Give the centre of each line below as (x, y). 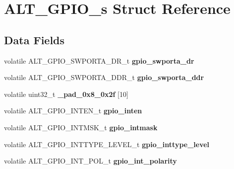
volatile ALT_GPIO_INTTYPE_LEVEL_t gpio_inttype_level (107, 144)
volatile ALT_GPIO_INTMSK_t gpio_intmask (81, 127)
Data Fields (34, 40)
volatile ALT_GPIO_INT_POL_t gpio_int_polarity (90, 161)
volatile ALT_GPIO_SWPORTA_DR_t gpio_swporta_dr (99, 60)
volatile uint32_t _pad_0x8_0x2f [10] (66, 94)
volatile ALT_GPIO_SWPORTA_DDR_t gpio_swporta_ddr (104, 77)
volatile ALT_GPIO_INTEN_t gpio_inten (73, 111)
